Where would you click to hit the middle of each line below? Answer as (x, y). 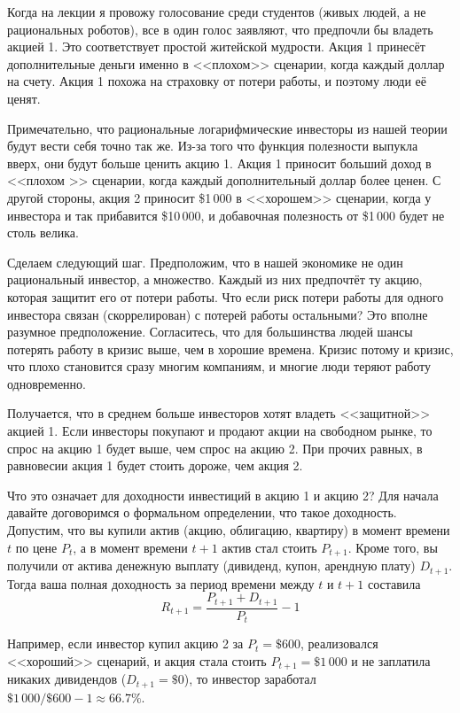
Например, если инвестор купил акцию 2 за (125, 643)
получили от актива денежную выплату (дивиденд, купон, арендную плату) (211, 566)
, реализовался (339, 643)
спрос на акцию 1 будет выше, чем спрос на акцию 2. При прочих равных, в (215, 448)
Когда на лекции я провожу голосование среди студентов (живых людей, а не (217, 12)
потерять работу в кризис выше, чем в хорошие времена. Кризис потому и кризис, (230, 349)
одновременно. (47, 383)
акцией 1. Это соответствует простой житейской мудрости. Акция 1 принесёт (216, 46)
